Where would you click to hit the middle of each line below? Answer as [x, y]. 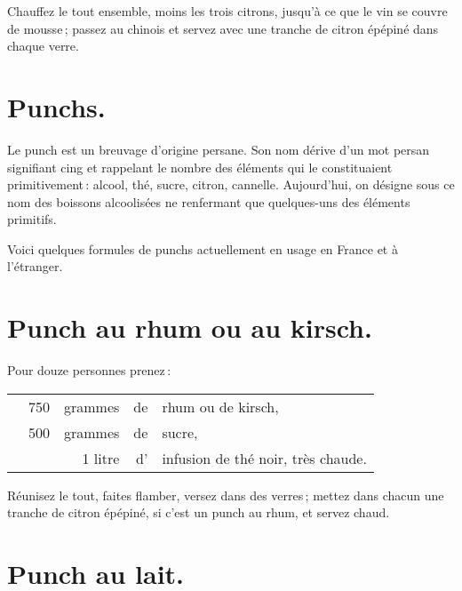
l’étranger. [35, 266]
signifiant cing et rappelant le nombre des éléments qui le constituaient [200, 167]
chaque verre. [43, 46]
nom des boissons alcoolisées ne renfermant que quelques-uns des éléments [209, 201]
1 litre [101, 458]
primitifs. [32, 219]
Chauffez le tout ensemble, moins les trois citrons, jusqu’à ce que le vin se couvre [227, 11]
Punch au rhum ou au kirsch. [190, 327]
